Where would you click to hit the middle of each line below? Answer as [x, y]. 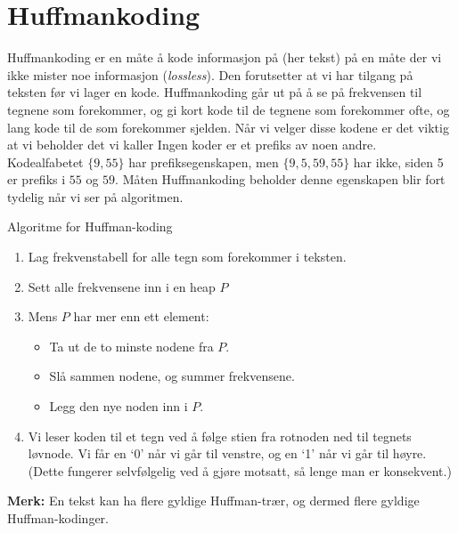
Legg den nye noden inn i [119, 406]
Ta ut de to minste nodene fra [131, 346]
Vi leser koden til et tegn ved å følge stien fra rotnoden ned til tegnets [220, 436]
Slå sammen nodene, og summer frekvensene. [172, 376]
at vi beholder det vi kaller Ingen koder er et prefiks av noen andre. [192, 145]
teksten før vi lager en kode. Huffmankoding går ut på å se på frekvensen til [215, 92]
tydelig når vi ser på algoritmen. [95, 196]
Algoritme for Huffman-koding [90, 226]
